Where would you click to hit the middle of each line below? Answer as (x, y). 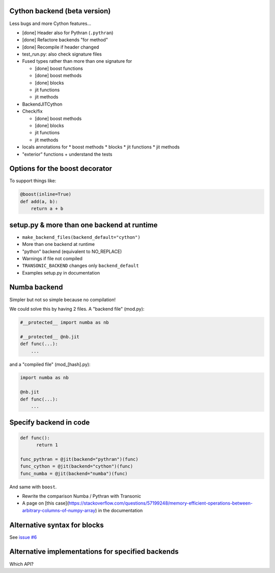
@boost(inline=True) (46, 194)
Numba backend (36, 288)
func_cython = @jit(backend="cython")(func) (77, 466)
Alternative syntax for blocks (57, 525)
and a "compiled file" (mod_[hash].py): (50, 364)
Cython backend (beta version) (60, 11)
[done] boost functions (59, 68)
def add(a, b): (39, 201)
